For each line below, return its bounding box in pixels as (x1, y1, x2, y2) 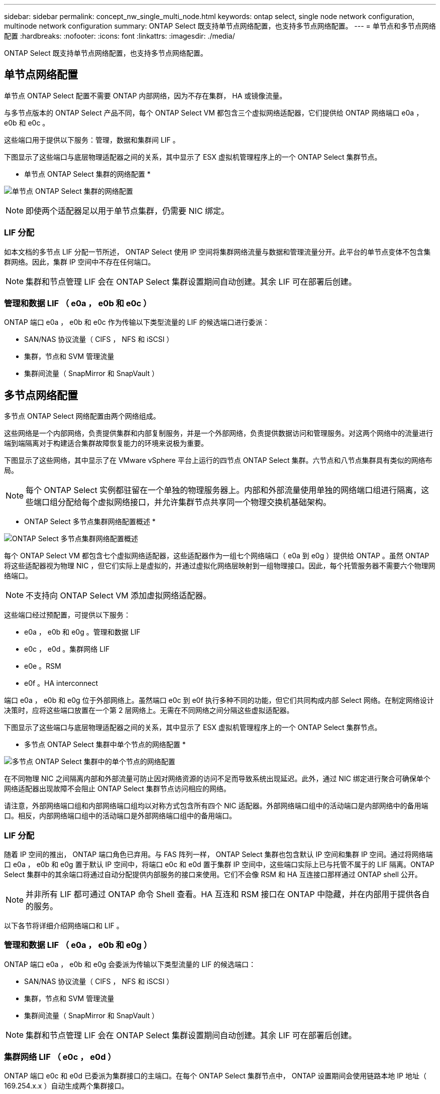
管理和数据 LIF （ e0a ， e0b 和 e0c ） (4, 298, 152, 308)
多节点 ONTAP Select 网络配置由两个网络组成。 (4, 412, 160, 421)
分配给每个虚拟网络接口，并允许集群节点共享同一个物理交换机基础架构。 (58, 497, 332, 508)
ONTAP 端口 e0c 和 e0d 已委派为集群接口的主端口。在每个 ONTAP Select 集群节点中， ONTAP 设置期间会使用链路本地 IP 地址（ (4, 1071, 426, 1080)
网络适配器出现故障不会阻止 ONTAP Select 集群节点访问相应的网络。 (4, 784, 231, 793)
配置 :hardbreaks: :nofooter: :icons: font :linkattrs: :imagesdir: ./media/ (4, 32, 235, 40)
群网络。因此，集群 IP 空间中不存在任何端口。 (4, 257, 155, 266)
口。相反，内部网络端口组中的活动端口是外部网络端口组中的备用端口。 (4, 811, 236, 820)
